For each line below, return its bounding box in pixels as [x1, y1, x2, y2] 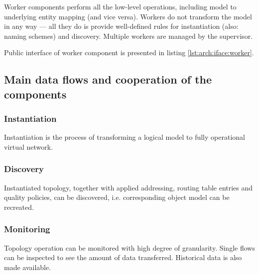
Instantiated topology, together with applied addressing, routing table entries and [4, 182, 253, 192]
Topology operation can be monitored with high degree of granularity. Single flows [4, 242, 255, 253]
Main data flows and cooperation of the [4, 72, 212, 87]
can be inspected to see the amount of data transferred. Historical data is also [4, 252, 242, 263]
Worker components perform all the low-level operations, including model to [4, 1, 237, 11]
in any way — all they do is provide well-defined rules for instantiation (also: [4, 21, 239, 31]
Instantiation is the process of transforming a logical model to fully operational [4, 132, 245, 142]
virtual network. [4, 141, 53, 152]
